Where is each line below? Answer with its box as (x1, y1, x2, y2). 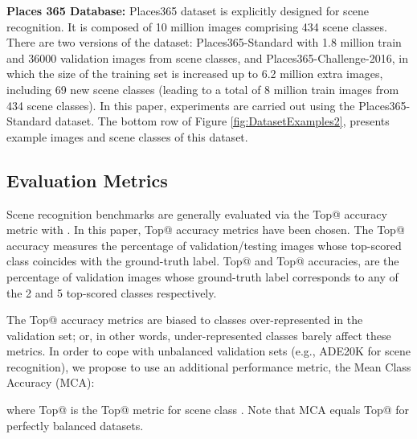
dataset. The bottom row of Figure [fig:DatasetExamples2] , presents (55, 113, 390, 129)
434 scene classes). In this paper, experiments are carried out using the (6, 96, 355, 113)
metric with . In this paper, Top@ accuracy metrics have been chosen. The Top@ (6, 221, 405, 238)
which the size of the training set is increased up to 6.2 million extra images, (6, 65, 383, 82)
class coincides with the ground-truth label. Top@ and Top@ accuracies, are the (6, 252, 399, 269)
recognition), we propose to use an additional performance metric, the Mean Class (6, 358, 411, 375)
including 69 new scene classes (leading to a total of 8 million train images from (6, 80, 399, 97)
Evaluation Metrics (6, 167, 168, 192)
